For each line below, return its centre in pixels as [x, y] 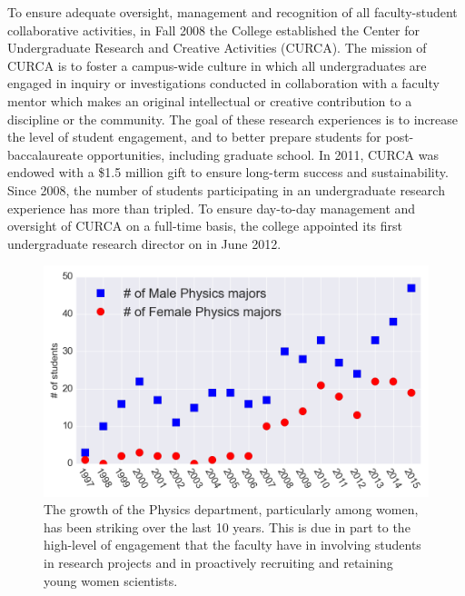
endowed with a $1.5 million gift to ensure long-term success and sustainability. [228, 172]
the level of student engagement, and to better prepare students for [194, 137]
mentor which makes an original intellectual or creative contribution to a [210, 100]
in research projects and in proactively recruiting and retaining [218, 563]
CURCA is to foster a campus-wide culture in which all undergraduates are [217, 65]
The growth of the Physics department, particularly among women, [231, 509]
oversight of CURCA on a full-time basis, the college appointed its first [205, 226]
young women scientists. [111, 580]
